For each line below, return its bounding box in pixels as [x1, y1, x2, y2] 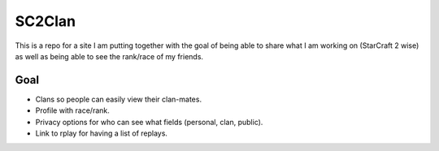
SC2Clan [15, 12, 76, 30]
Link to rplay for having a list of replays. [35, 128, 168, 138]
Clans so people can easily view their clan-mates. [35, 94, 202, 104]
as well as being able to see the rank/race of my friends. [15, 51, 203, 61]
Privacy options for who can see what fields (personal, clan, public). [35, 117, 263, 127]
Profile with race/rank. [35, 106, 110, 115]
